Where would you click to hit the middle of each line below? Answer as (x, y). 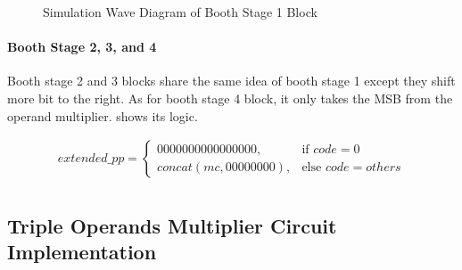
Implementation (82, 252)
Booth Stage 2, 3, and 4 (82, 47)
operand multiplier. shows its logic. (103, 115)
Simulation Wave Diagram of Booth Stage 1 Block (180, 12)
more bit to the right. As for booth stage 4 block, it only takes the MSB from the (230, 98)
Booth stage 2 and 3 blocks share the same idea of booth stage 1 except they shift (231, 81)
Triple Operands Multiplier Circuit (172, 225)
